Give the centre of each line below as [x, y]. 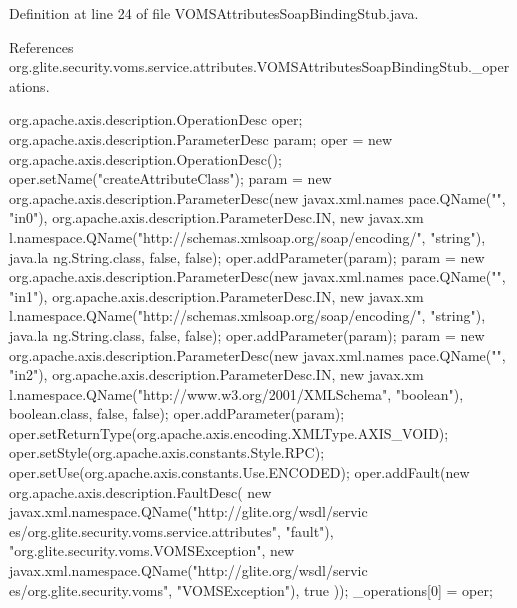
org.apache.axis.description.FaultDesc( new [140, 491]
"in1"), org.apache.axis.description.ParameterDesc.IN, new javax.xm [216, 295]
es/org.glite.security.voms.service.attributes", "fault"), [171, 530]
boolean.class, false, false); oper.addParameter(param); [177, 413]
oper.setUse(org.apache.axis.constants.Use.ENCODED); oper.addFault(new [239, 472]
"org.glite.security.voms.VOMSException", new [152, 550]
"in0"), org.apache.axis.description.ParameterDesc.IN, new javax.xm [216, 217]
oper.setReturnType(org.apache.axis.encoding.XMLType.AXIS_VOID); [229, 432]
